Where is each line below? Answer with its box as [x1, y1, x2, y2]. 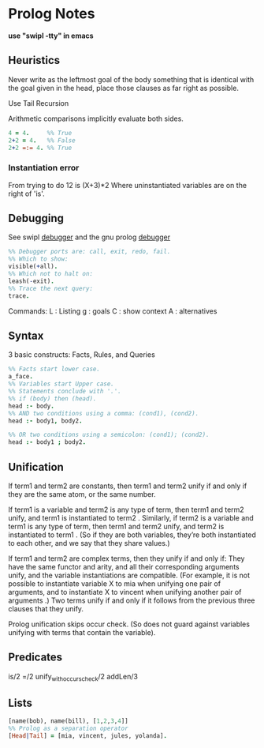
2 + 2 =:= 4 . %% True [8, 144, 73, 152]
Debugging [8, 212, 65, 225]
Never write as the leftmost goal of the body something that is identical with [8, 74, 255, 84]
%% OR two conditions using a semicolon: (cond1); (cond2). [8, 431, 210, 439]
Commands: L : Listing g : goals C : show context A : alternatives [8, 306, 218, 316]
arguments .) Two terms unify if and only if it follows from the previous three [8, 596, 255, 605]
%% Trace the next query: [8, 284, 93, 292]
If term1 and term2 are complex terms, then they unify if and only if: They [8, 554, 245, 563]
